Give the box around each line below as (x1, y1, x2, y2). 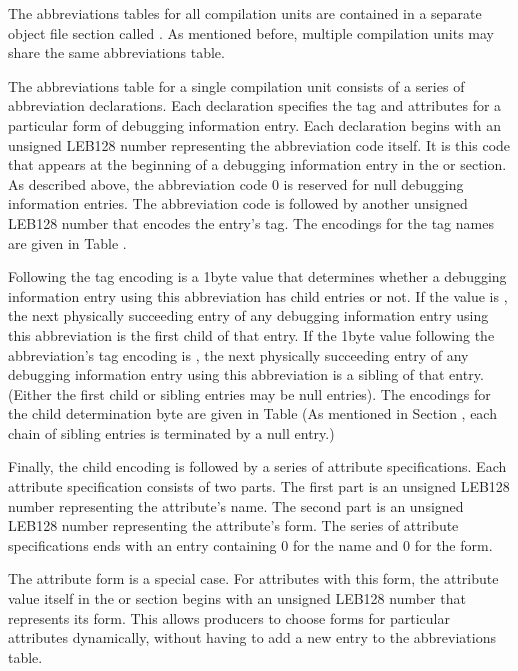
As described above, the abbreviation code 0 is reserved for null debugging (8, 173, 464, 194)
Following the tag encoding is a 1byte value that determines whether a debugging (8, 266, 507, 287)
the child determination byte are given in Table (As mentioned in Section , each (8, 403, 497, 424)
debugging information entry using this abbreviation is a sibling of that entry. (8, 364, 484, 385)
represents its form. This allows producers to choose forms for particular (8, 607, 450, 628)
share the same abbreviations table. (8, 42, 225, 63)
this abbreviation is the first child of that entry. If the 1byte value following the (8, 324, 495, 345)
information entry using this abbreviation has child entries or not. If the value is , (8, 285, 508, 306)
